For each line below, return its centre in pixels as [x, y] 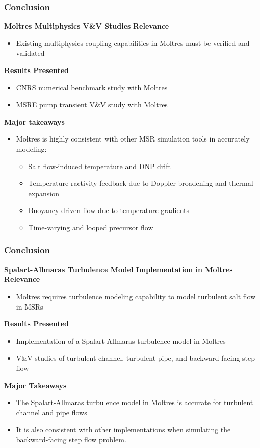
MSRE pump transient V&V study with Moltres [92, 104]
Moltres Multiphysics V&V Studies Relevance [87, 26]
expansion [44, 193]
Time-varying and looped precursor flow [91, 227]
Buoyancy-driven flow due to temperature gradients [109, 210]
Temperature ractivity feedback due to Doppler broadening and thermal [141, 183]
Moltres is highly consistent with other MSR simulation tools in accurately [133, 139]
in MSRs [30, 306]
